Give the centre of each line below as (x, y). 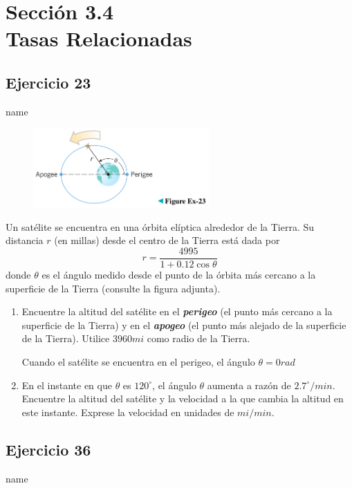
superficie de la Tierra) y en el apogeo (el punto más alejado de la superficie (184, 325)
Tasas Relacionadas (99, 38)
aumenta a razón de (249, 385)
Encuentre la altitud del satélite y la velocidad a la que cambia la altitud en (183, 398)
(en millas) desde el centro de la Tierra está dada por (167, 240)
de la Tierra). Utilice (66, 338)
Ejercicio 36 (48, 449)
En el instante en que (67, 385)
